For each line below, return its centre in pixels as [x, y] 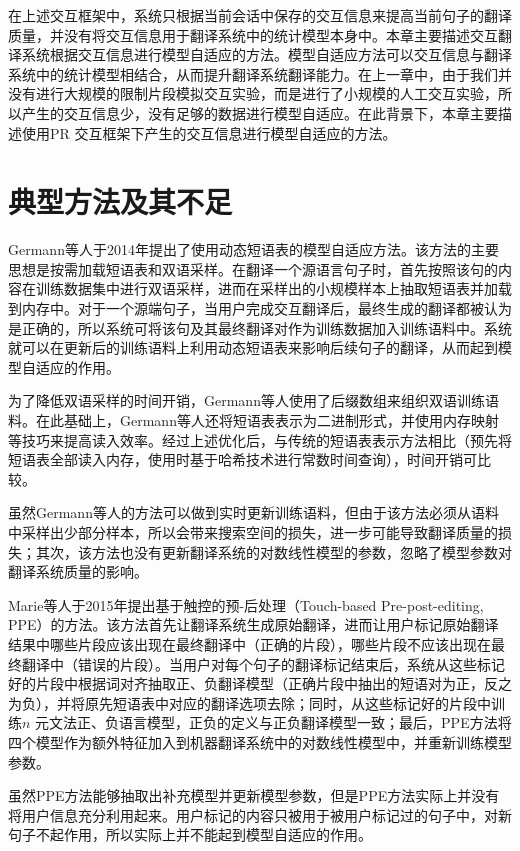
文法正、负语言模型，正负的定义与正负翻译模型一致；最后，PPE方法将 [280, 722]
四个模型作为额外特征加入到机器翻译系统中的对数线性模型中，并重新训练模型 [260, 741]
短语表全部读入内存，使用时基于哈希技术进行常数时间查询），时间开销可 [242, 459]
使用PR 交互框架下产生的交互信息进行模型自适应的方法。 [209, 132]
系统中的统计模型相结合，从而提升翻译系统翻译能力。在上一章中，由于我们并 [260, 73]
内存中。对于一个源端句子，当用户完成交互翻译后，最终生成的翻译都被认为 [266, 308]
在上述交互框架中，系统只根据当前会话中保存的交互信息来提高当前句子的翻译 [260, 15]
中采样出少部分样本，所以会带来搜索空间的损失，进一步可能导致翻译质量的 [253, 532]
